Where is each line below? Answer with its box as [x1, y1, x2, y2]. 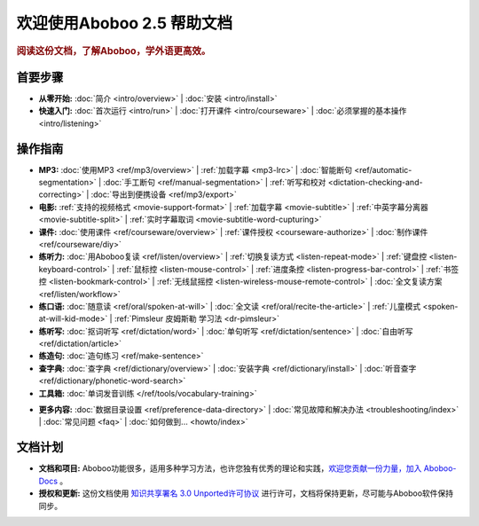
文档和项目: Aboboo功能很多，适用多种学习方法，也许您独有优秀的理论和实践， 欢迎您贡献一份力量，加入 [38, 463, 422, 474]
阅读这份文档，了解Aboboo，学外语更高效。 [16, 44, 211, 57]
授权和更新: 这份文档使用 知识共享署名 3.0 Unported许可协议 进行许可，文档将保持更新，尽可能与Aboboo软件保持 [38, 488, 454, 499]
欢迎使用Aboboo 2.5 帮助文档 [16, 13, 233, 33]
